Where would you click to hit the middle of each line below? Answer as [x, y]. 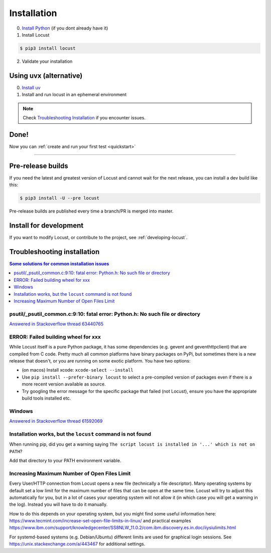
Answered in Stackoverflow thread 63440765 [56, 324]
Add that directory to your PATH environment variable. [65, 460]
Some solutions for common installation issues [59, 264]
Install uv [31, 87]
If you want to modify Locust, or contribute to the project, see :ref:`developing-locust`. [98, 238]
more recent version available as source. [64, 384]
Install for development [46, 225]
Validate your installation [47, 61]
